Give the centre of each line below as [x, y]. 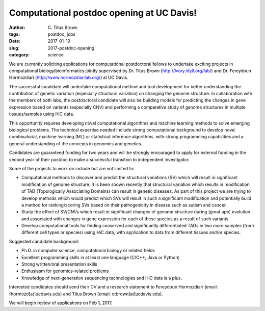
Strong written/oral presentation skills [59, 264]
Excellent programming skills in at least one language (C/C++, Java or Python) [101, 257]
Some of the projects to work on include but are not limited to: [72, 168]
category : [19, 55]
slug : [14, 48]
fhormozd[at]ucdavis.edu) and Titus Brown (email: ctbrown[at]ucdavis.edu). [86, 294]
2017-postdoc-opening [71, 48]
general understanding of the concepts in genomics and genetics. [76, 143]
